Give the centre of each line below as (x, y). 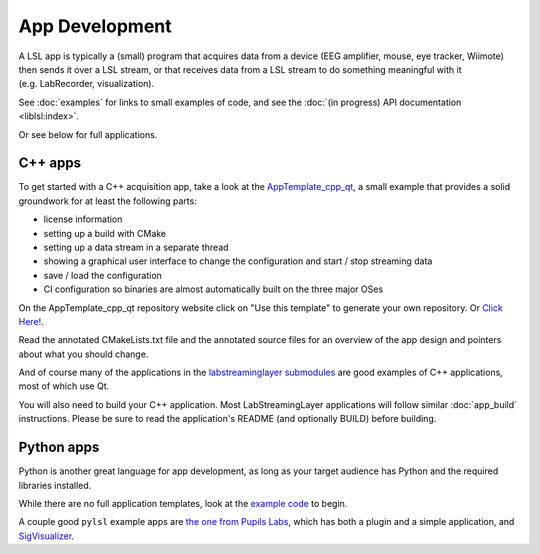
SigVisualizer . (46, 536)
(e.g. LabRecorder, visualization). (86, 84)
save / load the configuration (102, 275)
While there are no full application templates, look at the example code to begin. (183, 503)
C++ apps (50, 163)
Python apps (59, 447)
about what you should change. (83, 354)
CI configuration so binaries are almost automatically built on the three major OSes (213, 289)
